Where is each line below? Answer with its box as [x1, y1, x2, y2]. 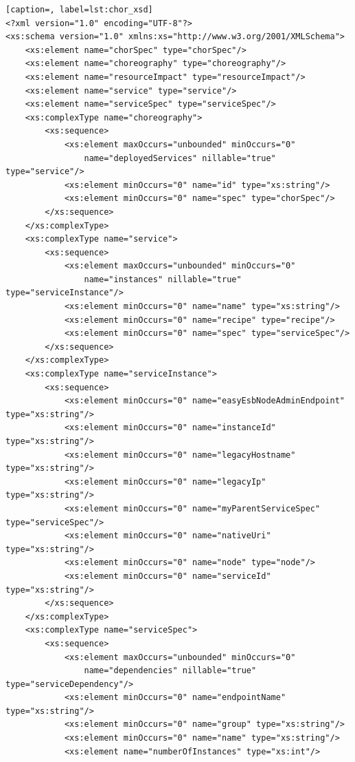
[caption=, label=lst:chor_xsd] [5, 5, 153, 14]
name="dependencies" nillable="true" [84, 666, 257, 676]
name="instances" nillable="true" [84, 274, 242, 284]
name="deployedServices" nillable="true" [84, 153, 276, 163]
